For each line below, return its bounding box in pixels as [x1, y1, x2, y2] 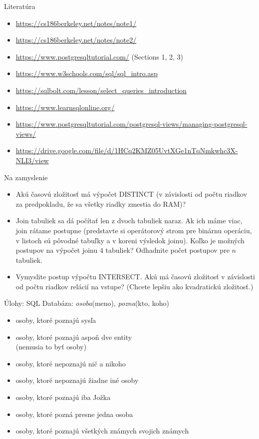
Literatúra [4, 1, 35, 11]
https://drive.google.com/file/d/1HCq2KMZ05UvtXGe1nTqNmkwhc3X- [15, 145, 238, 156]
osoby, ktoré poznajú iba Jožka [15, 392, 111, 402]
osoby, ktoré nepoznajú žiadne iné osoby [15, 375, 139, 385]
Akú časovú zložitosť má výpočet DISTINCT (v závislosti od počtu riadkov [15, 189, 248, 199]
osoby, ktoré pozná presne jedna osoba [15, 408, 133, 419]
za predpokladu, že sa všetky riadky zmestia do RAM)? [15, 198, 186, 209]
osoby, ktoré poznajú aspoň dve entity [15, 331, 132, 342]
